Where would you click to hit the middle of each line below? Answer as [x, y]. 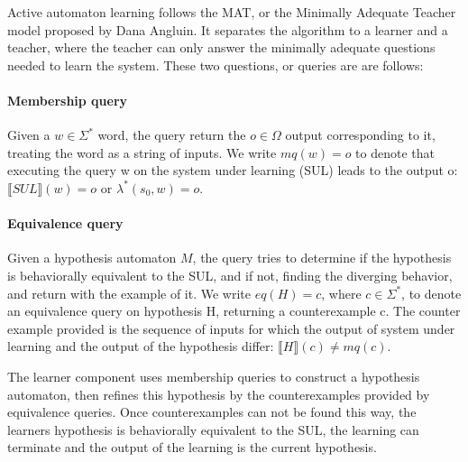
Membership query [68, 100]
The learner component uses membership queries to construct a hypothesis [214, 376]
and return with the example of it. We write [129, 293]
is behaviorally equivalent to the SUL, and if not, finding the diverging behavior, [230, 275]
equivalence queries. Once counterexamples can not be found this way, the [212, 412]
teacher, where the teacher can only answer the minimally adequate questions [221, 47]
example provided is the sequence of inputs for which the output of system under [231, 328]
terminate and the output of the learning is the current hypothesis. [192, 447]
